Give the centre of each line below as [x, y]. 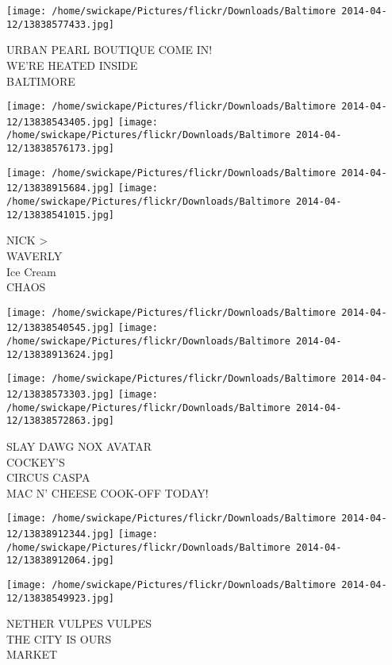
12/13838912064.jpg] [61, 561]
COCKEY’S [36, 461]
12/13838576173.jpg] [61, 149]
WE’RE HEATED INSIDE [72, 65]
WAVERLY [35, 255]
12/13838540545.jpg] [61, 328]
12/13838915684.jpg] [61, 188]
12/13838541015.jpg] [61, 215]
